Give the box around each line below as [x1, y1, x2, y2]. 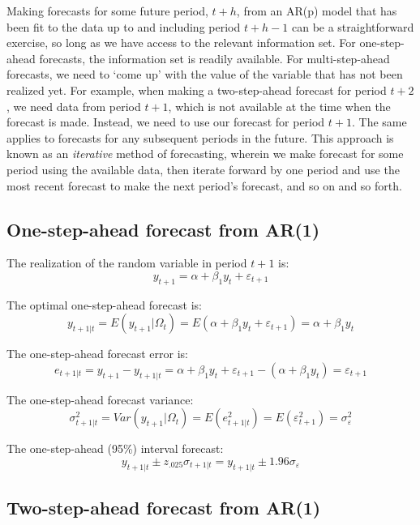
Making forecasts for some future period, [6, 2, 208, 19]
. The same [352, 113, 407, 130]
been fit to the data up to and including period [6, 18, 241, 35]
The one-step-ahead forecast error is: [6, 345, 188, 362]
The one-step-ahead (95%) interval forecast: [6, 440, 224, 457]
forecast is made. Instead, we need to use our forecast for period [6, 113, 325, 130]
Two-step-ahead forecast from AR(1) [6, 495, 321, 520]
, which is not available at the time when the [168, 97, 391, 114]
